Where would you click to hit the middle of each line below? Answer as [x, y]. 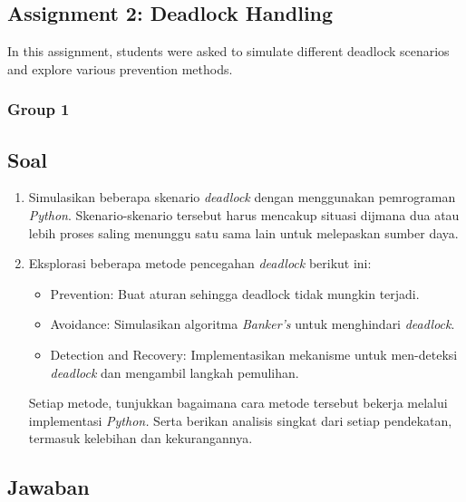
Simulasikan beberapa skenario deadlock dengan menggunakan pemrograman [242, 197]
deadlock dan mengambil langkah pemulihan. [175, 372]
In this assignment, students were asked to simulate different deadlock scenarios [228, 51]
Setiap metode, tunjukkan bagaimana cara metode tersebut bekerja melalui [238, 403]
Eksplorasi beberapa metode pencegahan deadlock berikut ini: [200, 263]
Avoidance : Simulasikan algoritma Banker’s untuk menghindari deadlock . [252, 324]
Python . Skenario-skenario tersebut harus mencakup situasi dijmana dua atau [244, 215]
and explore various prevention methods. [120, 68]
